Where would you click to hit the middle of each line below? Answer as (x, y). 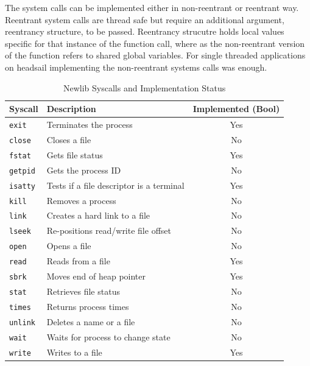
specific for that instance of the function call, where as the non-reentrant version (155, 43)
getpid (22, 171)
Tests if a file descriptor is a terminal (115, 185)
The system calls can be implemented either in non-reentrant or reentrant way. (152, 7)
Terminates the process (90, 125)
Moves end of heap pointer (96, 276)
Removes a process (81, 200)
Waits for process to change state (108, 336)
